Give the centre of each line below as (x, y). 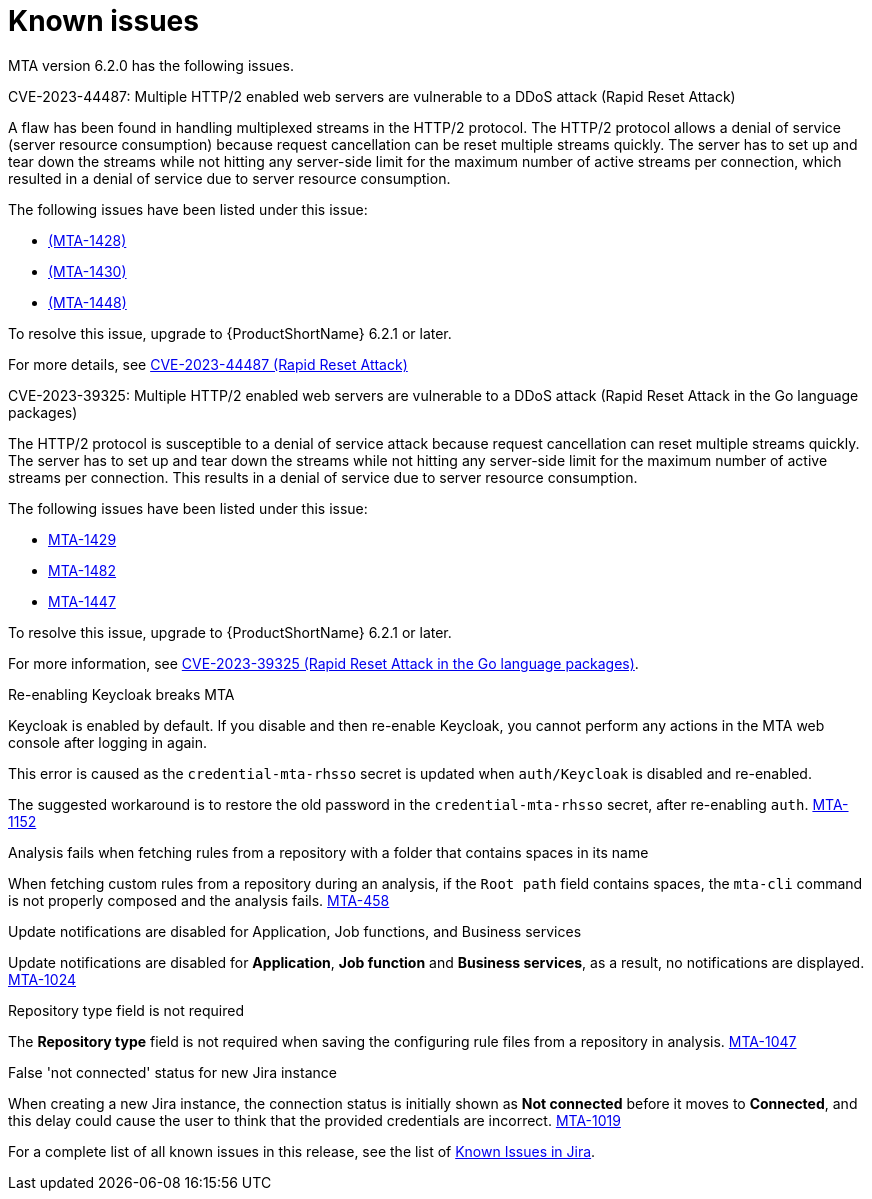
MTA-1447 (82, 601)
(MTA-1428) (87, 240)
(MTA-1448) (87, 302)
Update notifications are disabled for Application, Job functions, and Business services (295, 931)
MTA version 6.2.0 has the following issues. (151, 65)
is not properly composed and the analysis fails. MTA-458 (199, 900)
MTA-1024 (42, 979)
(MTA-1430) (87, 271)
